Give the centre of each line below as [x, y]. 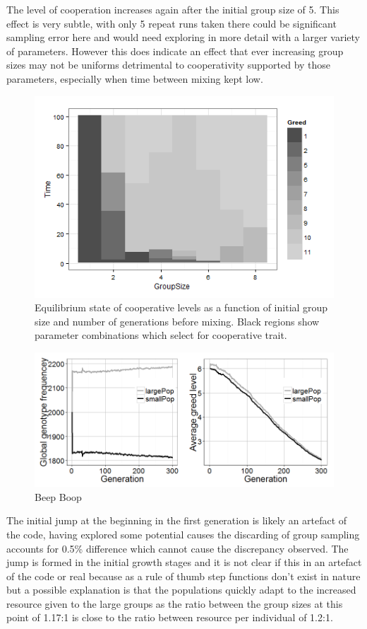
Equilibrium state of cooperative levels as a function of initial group [181, 307]
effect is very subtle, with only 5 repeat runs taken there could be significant [172, 23]
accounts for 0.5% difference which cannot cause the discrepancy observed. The [178, 548]
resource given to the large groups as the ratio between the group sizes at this [175, 603]
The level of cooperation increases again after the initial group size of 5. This [173, 9]
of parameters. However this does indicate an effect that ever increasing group [175, 51]
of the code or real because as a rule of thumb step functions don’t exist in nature [183, 576]
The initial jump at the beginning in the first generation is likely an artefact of [177, 520]
